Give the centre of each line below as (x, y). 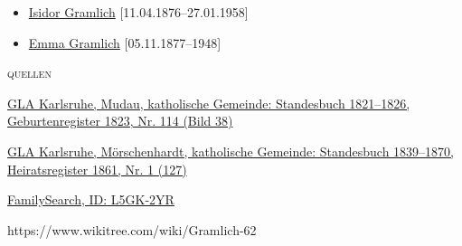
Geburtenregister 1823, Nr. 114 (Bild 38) (120, 121)
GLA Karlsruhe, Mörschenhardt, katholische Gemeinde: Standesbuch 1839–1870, (231, 151)
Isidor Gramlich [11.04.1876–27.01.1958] (138, 12)
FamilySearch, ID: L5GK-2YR (91, 199)
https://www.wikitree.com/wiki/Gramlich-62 (132, 229)
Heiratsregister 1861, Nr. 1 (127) (97, 169)
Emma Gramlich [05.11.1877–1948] (125, 42)
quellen (29, 73)
